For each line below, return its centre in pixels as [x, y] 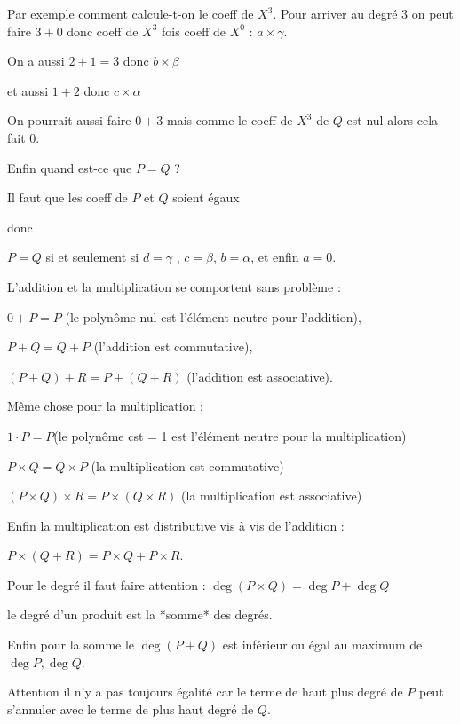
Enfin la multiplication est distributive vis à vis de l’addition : [176, 525]
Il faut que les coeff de [67, 197]
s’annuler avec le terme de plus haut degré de [131, 708]
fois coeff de [194, 31]
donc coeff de [103, 31]
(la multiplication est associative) [271, 496]
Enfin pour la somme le [71, 645]
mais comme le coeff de [230, 120]
